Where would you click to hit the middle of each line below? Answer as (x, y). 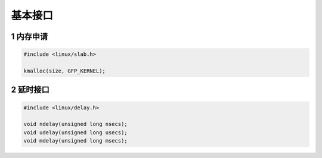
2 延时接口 (30, 90)
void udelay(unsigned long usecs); (75, 132)
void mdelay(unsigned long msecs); (75, 141)
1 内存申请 (30, 37)
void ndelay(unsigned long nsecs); (75, 124)
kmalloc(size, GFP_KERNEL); (64, 71)
